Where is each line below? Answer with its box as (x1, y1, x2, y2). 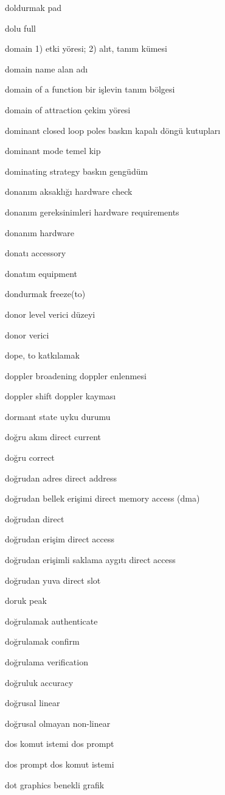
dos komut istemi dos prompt (5, 737, 114, 750)
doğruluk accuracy (5, 676, 74, 688)
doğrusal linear (5, 696, 60, 709)
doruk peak (5, 594, 47, 607)
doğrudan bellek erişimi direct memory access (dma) (5, 492, 200, 505)
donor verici (5, 328, 49, 341)
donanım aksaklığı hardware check (5, 185, 133, 198)
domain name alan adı (5, 62, 88, 75)
